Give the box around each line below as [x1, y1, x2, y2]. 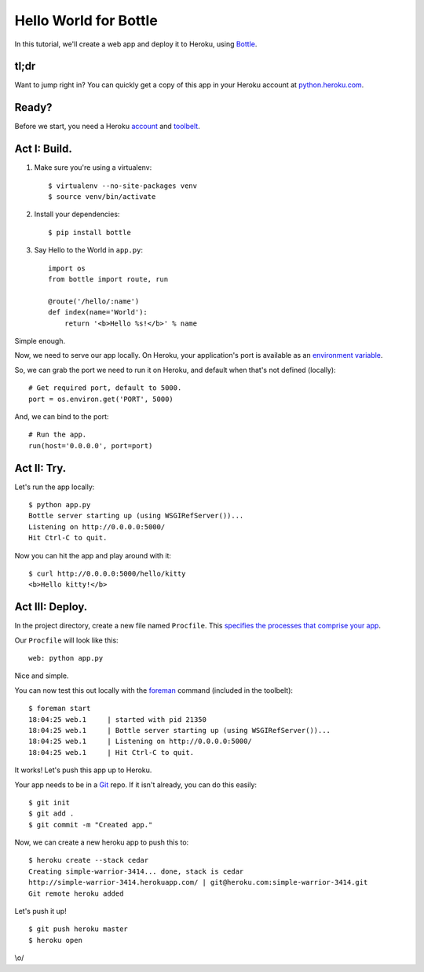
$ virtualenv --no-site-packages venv [48, 181, 198, 190]
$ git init [28, 798, 71, 807]
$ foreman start [28, 704, 91, 713]
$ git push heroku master [28, 925, 129, 933]
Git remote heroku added [28, 889, 124, 898]
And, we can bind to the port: [14, 411, 109, 421]
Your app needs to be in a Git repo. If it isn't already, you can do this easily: [14, 779, 258, 790]
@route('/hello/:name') [48, 296, 140, 306]
